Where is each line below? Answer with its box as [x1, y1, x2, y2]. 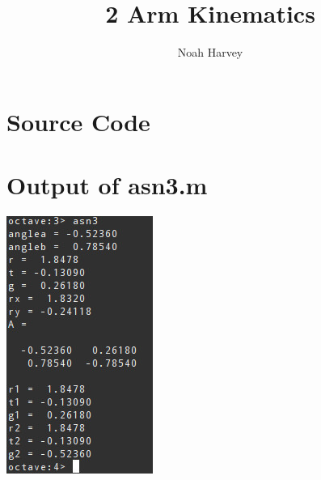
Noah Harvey [177, 44, 243, 61]
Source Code [6, 104, 150, 138]
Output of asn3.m [6, 168, 208, 202]
